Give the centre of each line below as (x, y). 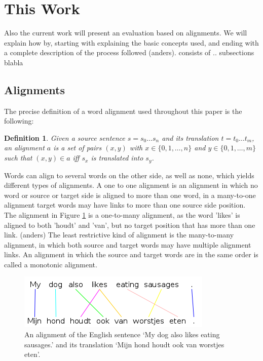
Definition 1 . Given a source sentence (65, 137)
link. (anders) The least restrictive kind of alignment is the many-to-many (119, 235)
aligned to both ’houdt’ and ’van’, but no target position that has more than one (130, 225)
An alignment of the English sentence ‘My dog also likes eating (122, 334)
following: (19, 121)
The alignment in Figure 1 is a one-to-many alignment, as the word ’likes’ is (122, 214)
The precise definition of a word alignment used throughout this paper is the (123, 111)
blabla (14, 62)
